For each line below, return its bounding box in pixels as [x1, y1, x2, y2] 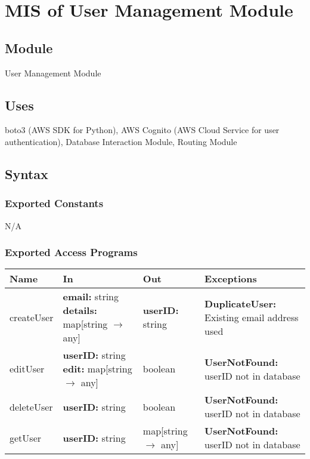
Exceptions [204, 272, 257, 286]
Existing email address [204, 310, 299, 324]
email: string [63, 289, 119, 304]
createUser [10, 310, 54, 324]
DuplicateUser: [204, 296, 277, 310]
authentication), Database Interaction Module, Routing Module [5, 135, 237, 147]
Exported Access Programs [5, 245, 138, 260]
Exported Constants [5, 196, 104, 211]
